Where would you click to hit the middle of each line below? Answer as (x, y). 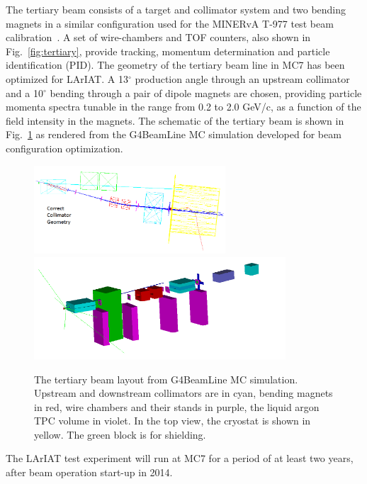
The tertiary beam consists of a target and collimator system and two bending (176, 9)
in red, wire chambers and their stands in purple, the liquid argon (177, 406)
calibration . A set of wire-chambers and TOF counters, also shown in (158, 37)
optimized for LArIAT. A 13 (67, 78)
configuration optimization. (64, 148)
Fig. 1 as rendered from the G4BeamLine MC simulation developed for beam (174, 134)
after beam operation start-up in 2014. (89, 472)
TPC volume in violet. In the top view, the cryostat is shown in (173, 421)
